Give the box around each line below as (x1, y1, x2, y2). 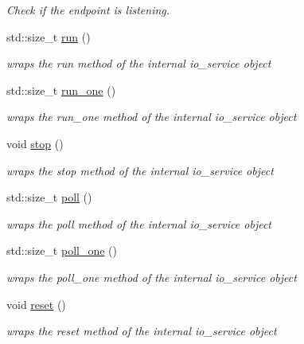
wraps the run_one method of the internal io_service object (6, 108, 297, 125)
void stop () (6, 135, 64, 151)
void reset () (6, 295, 66, 312)
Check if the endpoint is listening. (6, 2, 170, 18)
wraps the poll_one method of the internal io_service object (6, 268, 297, 285)
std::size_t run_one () (6, 81, 116, 98)
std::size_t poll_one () (6, 242, 118, 259)
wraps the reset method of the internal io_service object (6, 322, 277, 339)
